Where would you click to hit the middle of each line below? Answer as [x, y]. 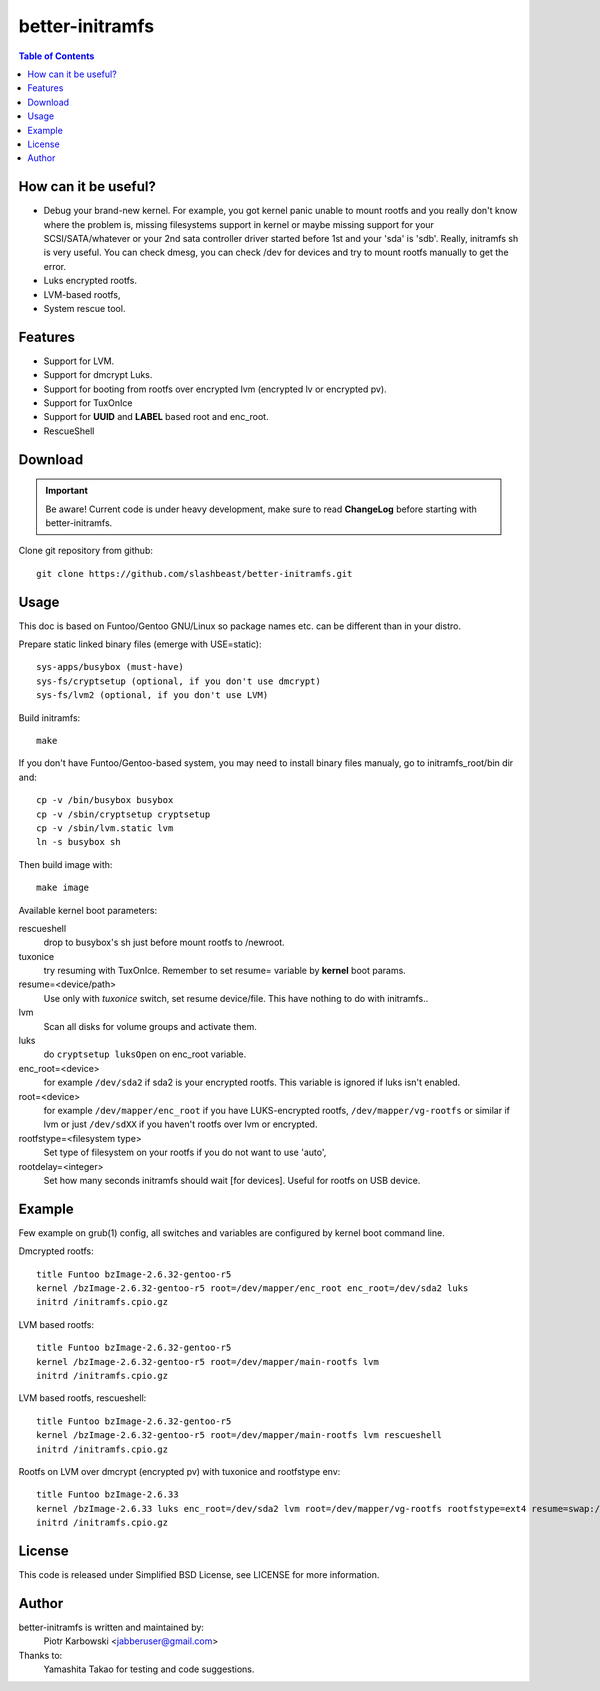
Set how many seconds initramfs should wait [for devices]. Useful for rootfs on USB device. [232, 1180]
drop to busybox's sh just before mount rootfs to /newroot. [164, 942]
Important [67, 491]
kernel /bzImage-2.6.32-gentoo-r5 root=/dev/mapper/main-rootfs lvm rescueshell [239, 1435]
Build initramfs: [49, 717]
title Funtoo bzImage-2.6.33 [107, 1494]
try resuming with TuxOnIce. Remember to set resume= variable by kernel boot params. [225, 971]
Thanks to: [40, 1655]
